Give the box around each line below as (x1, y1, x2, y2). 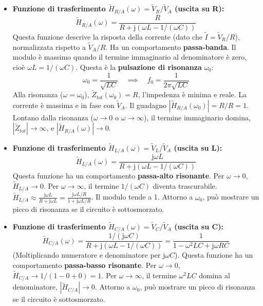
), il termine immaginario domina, (144, 112, 251, 122)
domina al (199, 269, 230, 280)
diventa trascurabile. (153, 180, 217, 191)
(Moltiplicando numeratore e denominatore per (12, 249, 161, 260)
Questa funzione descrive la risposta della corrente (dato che (12, 31, 202, 42)
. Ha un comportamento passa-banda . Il (105, 41, 236, 52)
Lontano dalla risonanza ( (12, 112, 93, 122)
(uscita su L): (174, 142, 222, 153)
